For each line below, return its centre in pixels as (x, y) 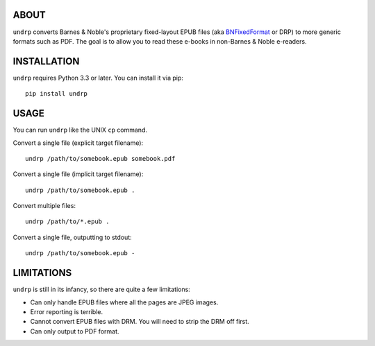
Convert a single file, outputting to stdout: (72, 237)
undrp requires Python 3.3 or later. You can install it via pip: (98, 78)
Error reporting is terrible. (67, 311)
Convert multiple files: (44, 206)
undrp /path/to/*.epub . (67, 222)
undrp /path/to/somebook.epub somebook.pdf (100, 158)
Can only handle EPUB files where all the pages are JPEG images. (124, 302)
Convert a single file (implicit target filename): (78, 174)
